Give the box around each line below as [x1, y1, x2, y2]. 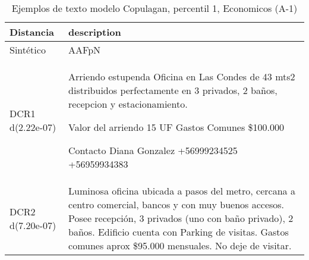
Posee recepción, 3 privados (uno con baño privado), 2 [68, 211, 294, 225]
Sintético [10, 43, 46, 57]
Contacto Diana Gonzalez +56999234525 [68, 143, 238, 157]
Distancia [10, 25, 55, 39]
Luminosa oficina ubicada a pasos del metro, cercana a [68, 184, 295, 198]
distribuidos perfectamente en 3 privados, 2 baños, [68, 83, 278, 97]
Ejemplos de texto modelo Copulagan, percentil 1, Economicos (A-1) [11, 1, 298, 15]
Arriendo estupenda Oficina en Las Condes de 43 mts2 [68, 70, 295, 83]
